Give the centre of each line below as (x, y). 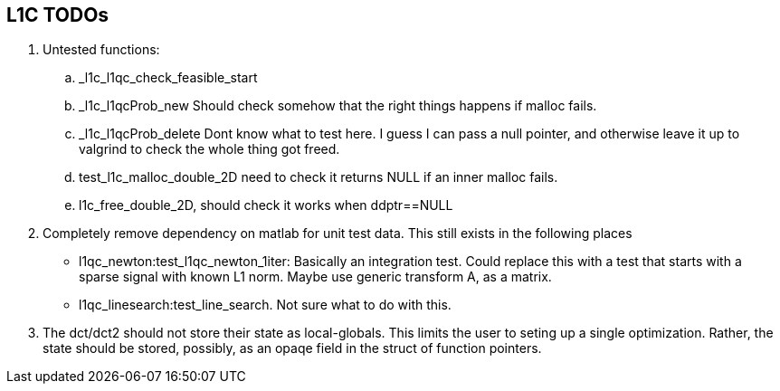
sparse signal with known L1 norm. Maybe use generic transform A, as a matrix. (315, 277)
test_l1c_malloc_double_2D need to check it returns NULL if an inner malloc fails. (319, 177)
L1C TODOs (58, 15)
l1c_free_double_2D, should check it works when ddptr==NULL (266, 205)
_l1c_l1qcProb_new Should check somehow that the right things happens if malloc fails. (338, 106)
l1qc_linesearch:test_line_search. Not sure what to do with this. (265, 305)
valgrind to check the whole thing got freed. (209, 149)
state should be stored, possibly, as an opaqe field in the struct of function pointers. (292, 348)
